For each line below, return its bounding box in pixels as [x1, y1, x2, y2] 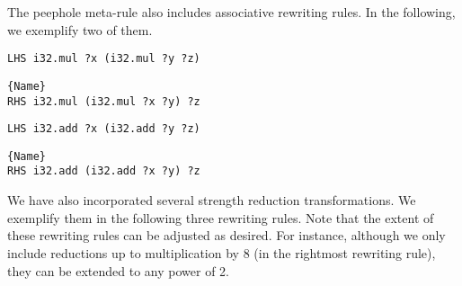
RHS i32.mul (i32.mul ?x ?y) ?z [7, 94, 200, 108]
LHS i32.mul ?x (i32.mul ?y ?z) [7, 52, 200, 66]
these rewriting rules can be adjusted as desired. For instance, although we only [7, 226, 446, 245]
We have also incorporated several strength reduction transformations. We [7, 191, 416, 210]
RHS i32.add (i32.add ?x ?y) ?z [7, 165, 200, 178]
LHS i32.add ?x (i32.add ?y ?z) [7, 122, 200, 136]
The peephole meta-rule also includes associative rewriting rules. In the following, [7, 3, 456, 21]
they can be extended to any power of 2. [7, 261, 229, 280]
